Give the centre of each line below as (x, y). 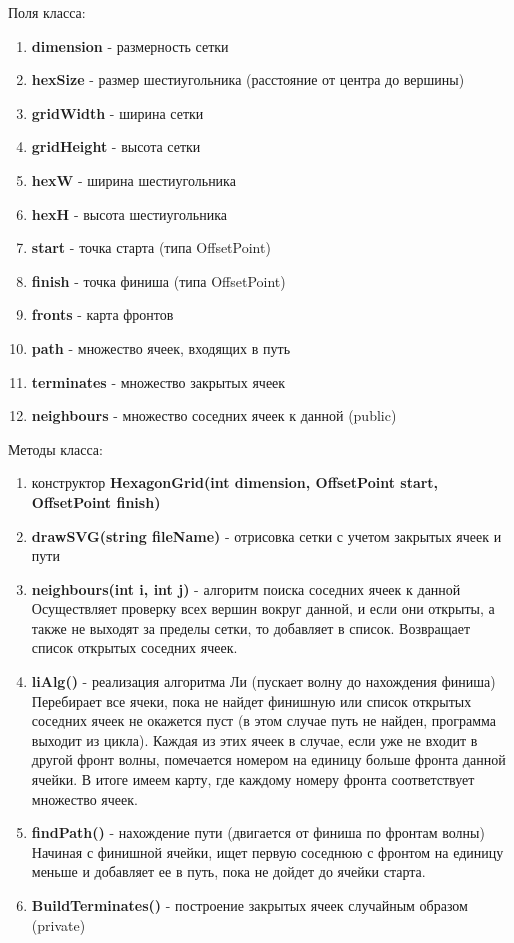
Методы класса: (55, 448)
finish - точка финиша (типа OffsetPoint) (158, 280)
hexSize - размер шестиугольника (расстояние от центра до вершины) (248, 79)
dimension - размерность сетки (130, 45)
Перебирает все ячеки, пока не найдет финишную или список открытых (251, 700)
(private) (58, 924)
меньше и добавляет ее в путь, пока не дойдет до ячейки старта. (228, 871)
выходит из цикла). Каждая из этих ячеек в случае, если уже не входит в (254, 739)
